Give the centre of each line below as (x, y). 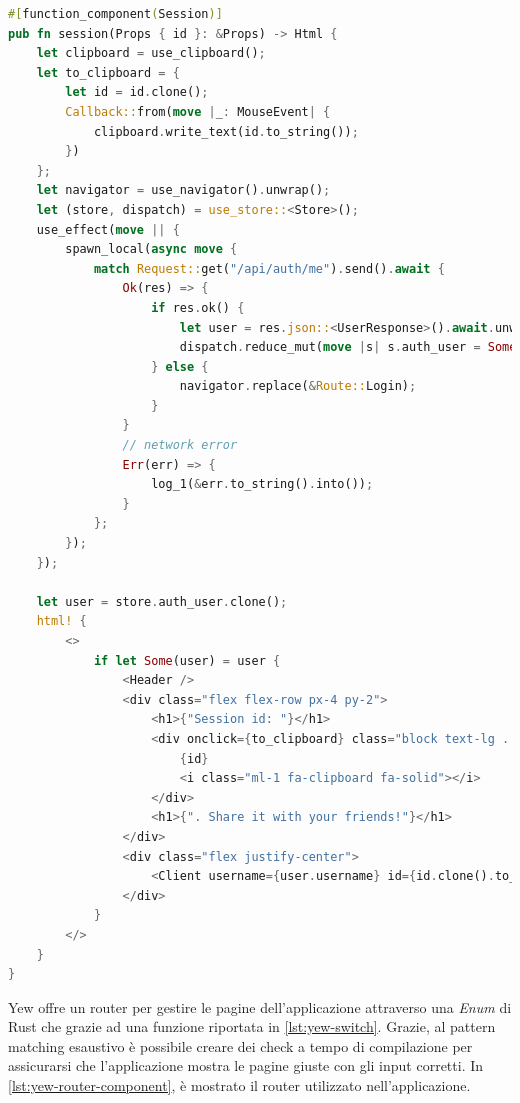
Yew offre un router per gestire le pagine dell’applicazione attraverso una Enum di (260, 1006)
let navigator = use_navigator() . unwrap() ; (183, 190)
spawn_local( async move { (151, 249)
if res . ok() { (198, 307)
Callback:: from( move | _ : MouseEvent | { (198, 111)
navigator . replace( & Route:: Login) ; (298, 386)
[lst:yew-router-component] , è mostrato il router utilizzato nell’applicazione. (239, 1085)
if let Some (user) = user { (187, 660)
